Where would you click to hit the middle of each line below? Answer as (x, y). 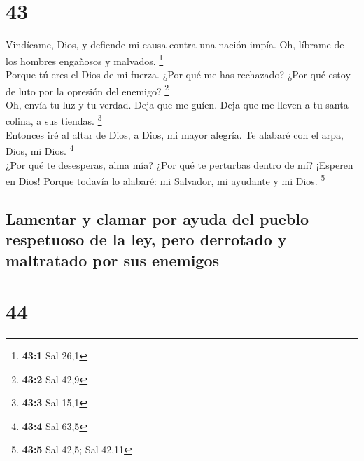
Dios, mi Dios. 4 (40, 150)
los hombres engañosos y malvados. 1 (85, 60)
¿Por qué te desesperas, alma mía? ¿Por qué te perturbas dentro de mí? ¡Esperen (180, 164)
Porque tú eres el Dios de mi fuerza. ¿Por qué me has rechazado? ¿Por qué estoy (178, 74)
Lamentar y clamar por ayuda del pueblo (157, 218)
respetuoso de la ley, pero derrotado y (146, 239)
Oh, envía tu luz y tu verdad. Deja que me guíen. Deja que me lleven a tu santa (177, 104)
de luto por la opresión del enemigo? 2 (87, 90)
